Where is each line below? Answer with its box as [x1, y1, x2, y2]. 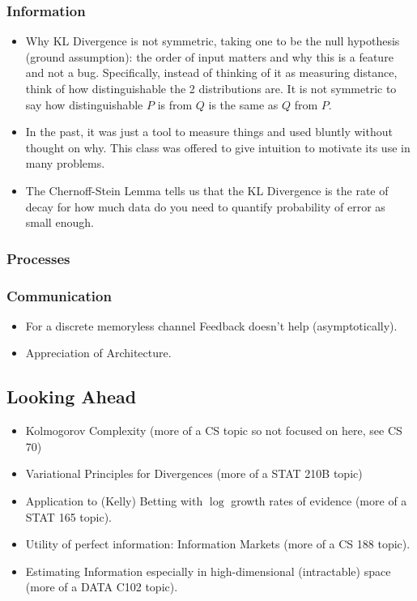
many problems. [25, 155, 105, 172]
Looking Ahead [6, 384, 137, 409]
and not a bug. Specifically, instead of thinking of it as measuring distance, [25, 64, 398, 81]
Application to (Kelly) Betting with [25, 492, 203, 509]
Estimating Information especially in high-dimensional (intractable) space [25, 562, 391, 579]
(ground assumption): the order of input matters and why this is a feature [25, 48, 394, 65]
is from [157, 96, 193, 113]
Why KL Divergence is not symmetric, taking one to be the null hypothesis [25, 32, 400, 49]
